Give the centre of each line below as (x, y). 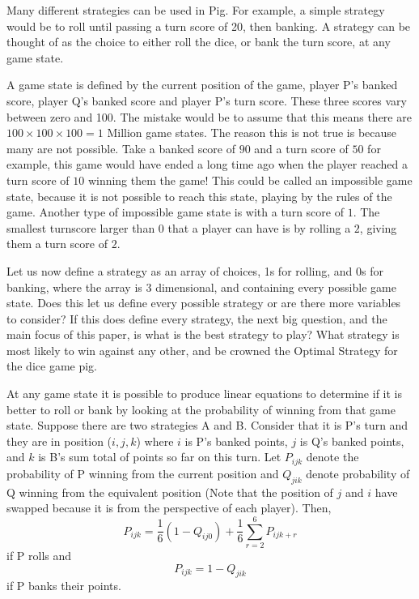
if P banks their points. (64, 586)
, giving (378, 227)
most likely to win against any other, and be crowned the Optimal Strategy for (202, 350)
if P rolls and (39, 555)
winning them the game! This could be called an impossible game (250, 180)
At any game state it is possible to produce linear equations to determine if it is (204, 394)
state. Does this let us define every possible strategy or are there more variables (204, 303)
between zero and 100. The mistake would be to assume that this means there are (209, 116)
